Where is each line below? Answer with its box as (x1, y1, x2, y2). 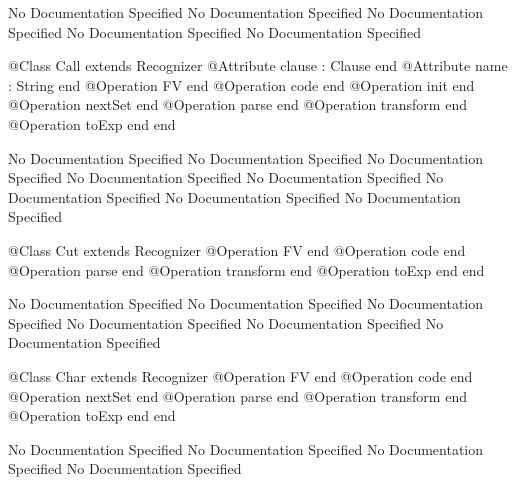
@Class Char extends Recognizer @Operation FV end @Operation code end (8, 365, 473, 386)
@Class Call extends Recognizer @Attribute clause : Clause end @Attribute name (8, 55, 508, 76)
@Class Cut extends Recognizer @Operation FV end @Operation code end (8, 239, 466, 260)
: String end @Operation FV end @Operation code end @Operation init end (8, 74, 475, 95)
